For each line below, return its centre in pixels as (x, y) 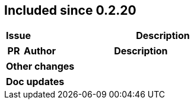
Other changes (40, 66)
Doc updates (35, 82)
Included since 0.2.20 (70, 10)
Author (40, 51)
